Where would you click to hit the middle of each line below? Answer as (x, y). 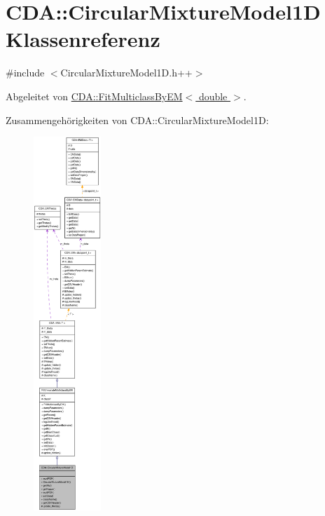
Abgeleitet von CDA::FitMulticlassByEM (94, 96)
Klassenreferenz (83, 39)
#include (25, 73)
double (213, 96)
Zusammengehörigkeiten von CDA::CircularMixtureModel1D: (137, 120)
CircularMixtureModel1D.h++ (126, 73)
